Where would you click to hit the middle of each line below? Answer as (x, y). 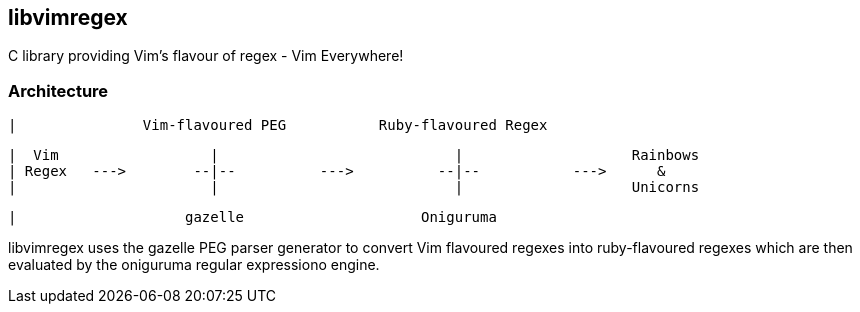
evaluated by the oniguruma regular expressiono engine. (194, 265)
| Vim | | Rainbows (354, 155)
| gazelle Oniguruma (252, 217)
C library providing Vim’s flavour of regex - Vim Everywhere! (206, 56)
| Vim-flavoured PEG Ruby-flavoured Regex (278, 125)
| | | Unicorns (354, 187)
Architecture (58, 90)
